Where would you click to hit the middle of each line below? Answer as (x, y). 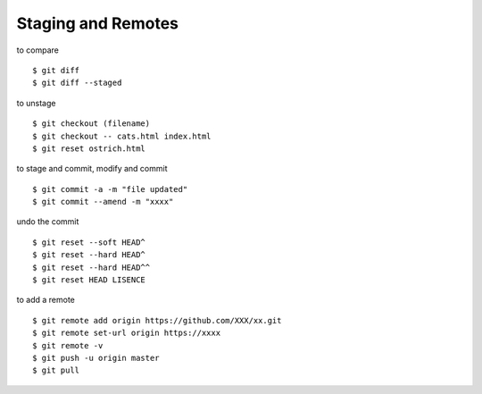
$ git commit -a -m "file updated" (110, 189)
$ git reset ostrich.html (89, 148)
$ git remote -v (68, 345)
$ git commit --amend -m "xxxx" (103, 202)
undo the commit (48, 222)
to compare (38, 50)
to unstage (36, 103)
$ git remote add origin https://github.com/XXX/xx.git (157, 320)
